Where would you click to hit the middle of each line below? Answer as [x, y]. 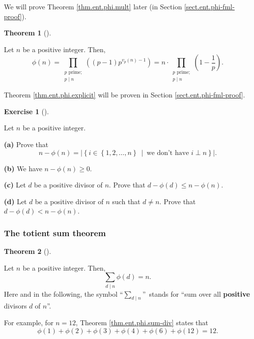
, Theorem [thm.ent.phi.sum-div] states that [142, 323]
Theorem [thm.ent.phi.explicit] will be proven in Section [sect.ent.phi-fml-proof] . [125, 95]
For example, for [29, 323]
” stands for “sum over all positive [196, 293]
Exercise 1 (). [27, 111]
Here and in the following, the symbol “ [64, 293]
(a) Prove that [26, 144]
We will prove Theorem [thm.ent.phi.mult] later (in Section [93, 6]
